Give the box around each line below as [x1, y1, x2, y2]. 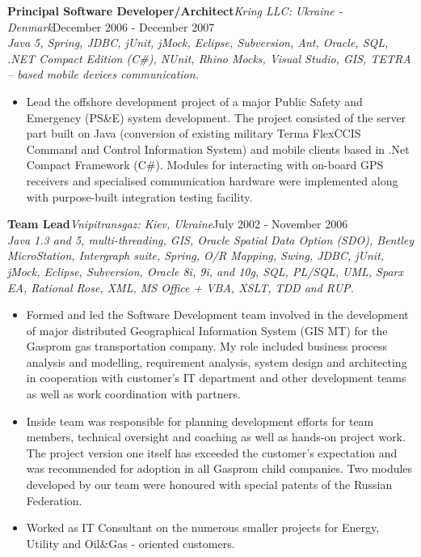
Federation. [26, 491, 82, 508]
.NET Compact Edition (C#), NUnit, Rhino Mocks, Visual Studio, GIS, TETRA [7, 49, 411, 66]
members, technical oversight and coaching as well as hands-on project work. [26, 428, 406, 445]
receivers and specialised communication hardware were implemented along [26, 172, 398, 189]
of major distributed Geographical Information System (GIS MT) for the [26, 321, 388, 338]
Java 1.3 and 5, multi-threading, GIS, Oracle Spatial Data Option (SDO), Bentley [7, 231, 414, 248]
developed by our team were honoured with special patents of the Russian [26, 476, 393, 493]
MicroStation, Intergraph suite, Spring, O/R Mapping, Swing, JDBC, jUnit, [7, 247, 385, 264]
